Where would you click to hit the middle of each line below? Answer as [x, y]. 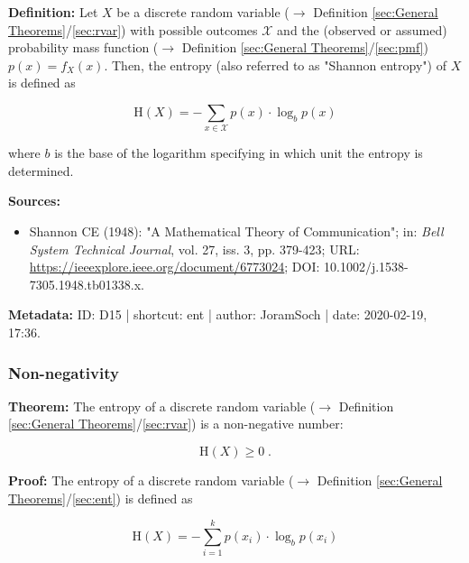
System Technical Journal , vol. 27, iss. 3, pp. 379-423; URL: [194, 249]
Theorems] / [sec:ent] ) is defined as [101, 498]
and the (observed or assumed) [362, 29]
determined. [41, 170]
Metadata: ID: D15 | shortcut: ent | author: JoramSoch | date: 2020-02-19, [218, 314]
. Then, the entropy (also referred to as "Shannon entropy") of [275, 65]
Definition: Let [53, 12]
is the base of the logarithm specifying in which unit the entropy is [239, 153]
